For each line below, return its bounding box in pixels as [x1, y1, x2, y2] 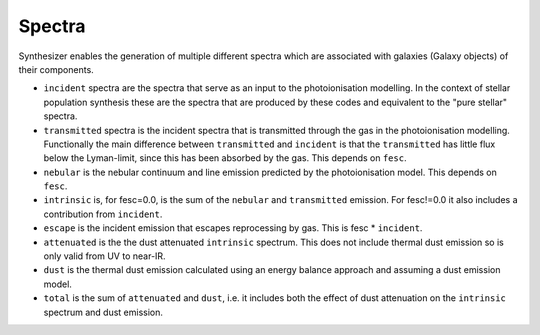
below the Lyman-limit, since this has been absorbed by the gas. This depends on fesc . [43, 152, 407, 164]
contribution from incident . [43, 208, 163, 220]
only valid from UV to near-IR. [43, 250, 166, 262]
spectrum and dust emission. [43, 306, 164, 318]
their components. [18, 63, 94, 75]
